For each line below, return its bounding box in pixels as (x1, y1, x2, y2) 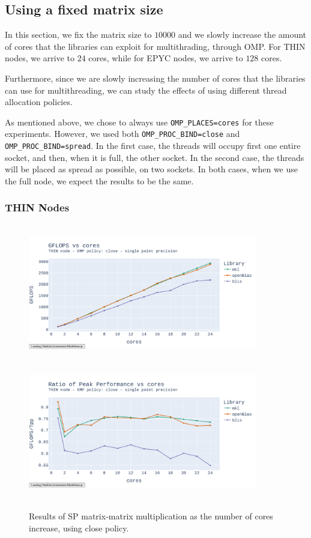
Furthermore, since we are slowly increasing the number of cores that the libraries (5, 71, 306, 84)
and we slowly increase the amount (178, 28, 307, 41)
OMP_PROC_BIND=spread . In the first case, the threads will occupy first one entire (5, 139, 301, 152)
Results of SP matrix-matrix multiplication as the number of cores (29, 510, 273, 522)
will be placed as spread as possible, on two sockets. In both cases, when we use (5, 163, 298, 175)
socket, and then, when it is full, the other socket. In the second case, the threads (5, 151, 304, 163)
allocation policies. (5, 95, 73, 108)
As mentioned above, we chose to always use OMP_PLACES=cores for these (5, 115, 274, 128)
